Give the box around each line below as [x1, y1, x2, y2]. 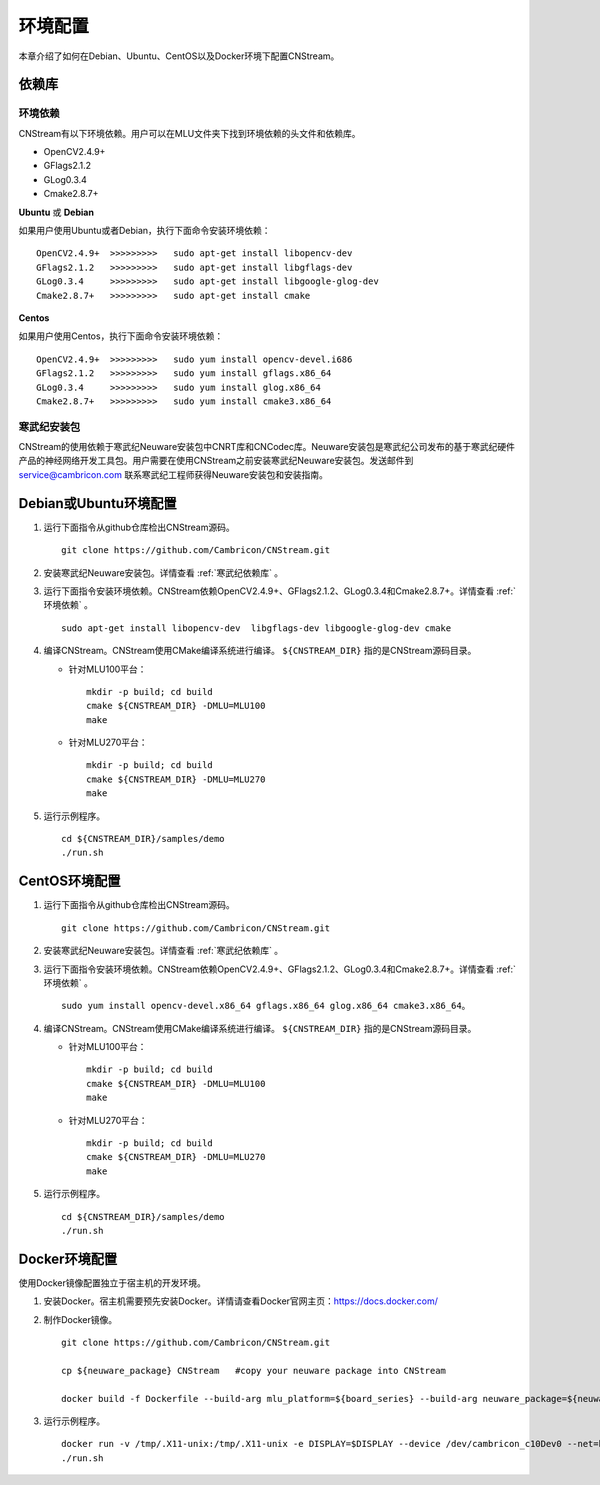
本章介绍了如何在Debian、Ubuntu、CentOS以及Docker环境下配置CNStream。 [18, 50, 340, 62]
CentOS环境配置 [18, 873, 121, 890]
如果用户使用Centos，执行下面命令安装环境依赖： [18, 330, 224, 342]
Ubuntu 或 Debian [18, 206, 95, 218]
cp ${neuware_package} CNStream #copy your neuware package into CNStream [61, 1365, 447, 1376]
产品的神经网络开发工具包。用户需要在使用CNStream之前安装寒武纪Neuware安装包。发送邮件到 [18, 455, 414, 467]
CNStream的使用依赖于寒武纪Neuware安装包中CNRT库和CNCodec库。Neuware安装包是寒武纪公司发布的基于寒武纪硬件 [18, 441, 515, 453]
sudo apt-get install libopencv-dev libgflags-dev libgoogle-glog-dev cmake [61, 622, 452, 634]
